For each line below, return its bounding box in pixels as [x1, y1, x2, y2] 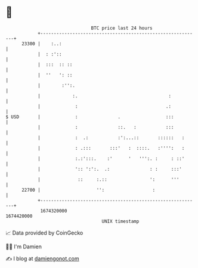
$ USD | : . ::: [5, 113, 174, 120]
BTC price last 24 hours [91, 25, 153, 31]
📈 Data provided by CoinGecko [5, 229, 83, 236]
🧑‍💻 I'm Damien [5, 243, 42, 250]
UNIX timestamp [101, 218, 140, 224]
